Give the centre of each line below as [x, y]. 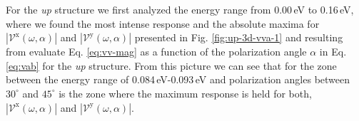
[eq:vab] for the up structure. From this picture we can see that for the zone [171, 65]
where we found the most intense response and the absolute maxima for [163, 23]
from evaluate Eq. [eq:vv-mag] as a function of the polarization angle [156, 52]
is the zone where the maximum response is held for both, [185, 93]
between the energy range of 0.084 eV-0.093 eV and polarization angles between [178, 79]
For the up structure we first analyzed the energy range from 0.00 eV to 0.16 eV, [180, 9]
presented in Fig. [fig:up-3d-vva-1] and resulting [239, 37]
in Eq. [333, 52]
